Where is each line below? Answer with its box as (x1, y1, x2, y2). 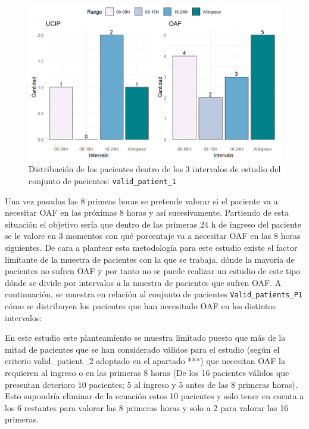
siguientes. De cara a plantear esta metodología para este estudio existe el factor (5, 241, 298, 254)
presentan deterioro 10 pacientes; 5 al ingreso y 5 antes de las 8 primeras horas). (5, 378, 298, 390)
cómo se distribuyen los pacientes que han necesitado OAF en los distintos (5, 300, 276, 312)
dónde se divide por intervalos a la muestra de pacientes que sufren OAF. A (5, 276, 282, 288)
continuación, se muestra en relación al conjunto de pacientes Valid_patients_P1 (5, 288, 302, 300)
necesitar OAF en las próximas (5, 206, 117, 219)
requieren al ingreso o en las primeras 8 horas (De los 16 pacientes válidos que (5, 366, 289, 379)
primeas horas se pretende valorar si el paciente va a (88, 194, 278, 207)
